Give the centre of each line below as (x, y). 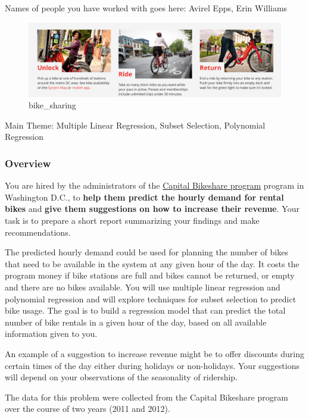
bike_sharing (52, 105)
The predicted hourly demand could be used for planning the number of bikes (146, 252)
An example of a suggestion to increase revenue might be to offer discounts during (154, 353)
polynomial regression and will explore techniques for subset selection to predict (151, 298)
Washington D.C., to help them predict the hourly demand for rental (144, 197)
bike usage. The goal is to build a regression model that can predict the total (145, 310)
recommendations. (38, 232)
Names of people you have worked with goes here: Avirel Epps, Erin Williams (146, 8)
